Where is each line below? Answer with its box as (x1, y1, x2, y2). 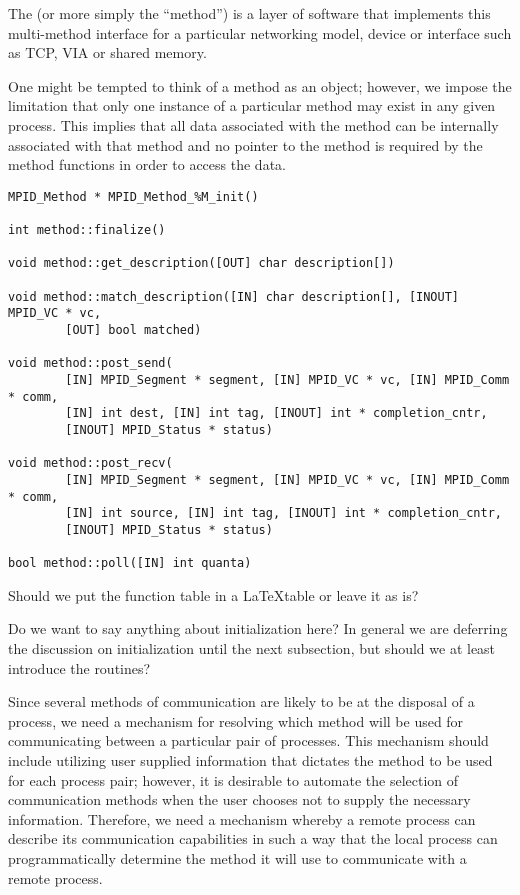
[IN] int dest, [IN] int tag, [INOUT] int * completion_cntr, (65, 406, 488, 421)
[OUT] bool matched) (65, 323, 202, 337)
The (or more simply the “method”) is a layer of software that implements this (8, 3, 491, 23)
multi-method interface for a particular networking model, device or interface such (8, 22, 512, 43)
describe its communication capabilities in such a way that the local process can (8, 828, 498, 849)
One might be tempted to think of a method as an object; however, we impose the (8, 75, 512, 96)
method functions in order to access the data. (8, 154, 286, 175)
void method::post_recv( (8, 456, 173, 471)
